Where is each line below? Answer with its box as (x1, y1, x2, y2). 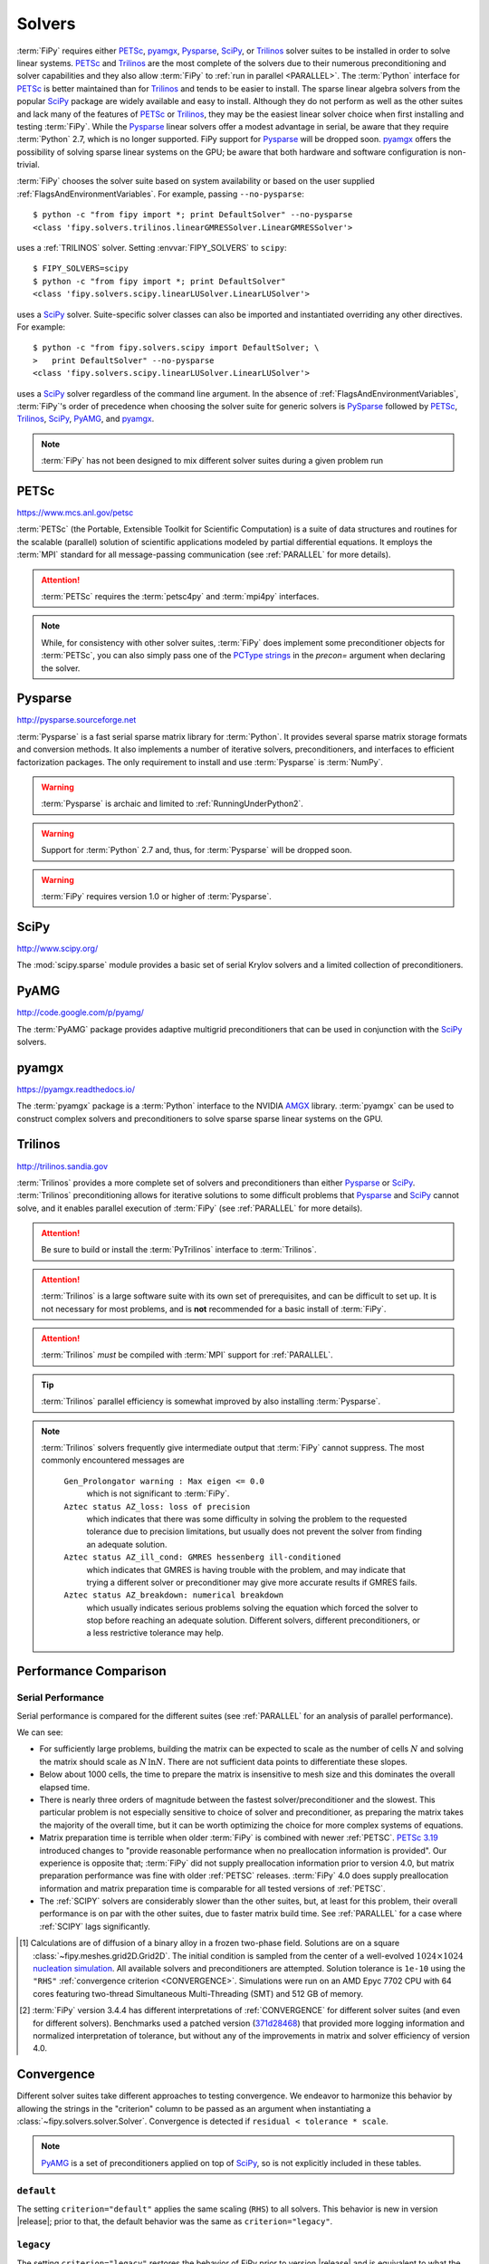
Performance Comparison (16, 1664, 167, 1679)
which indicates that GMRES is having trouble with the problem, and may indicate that (86, 1564, 407, 1575)
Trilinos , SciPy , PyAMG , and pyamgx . (16, 413, 155, 425)
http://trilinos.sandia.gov (16, 1160, 109, 1172)
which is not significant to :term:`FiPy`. (86, 1488, 230, 1499)
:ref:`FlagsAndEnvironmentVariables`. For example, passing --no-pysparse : (16, 188, 305, 199)
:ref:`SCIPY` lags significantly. (39, 1921, 151, 1932)
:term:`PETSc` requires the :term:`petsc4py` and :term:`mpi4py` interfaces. (41, 590, 320, 601)
